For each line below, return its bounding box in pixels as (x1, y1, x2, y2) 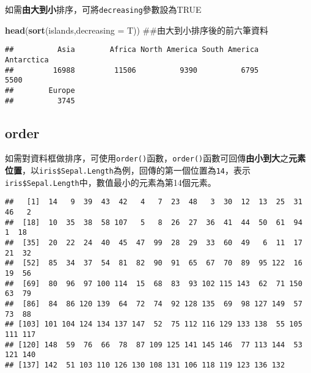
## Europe (5, 86, 75, 95)
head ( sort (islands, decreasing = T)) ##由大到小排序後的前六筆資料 (5, 23, 268, 36)
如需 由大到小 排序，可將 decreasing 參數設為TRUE (5, 3, 202, 15)
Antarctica (5, 55, 49, 64)
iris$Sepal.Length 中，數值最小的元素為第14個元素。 (5, 175, 216, 188)
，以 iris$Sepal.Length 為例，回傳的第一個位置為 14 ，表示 (22, 164, 251, 177)
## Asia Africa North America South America (5, 45, 259, 54)
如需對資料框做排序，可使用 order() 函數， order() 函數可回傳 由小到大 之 (5, 152, 289, 164)
